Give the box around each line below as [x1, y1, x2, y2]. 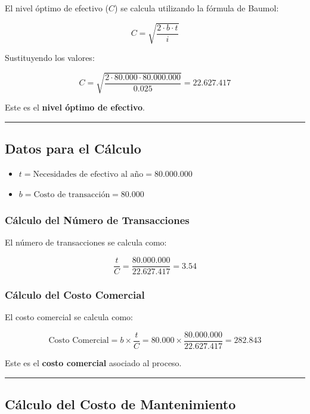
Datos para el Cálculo [5, 139, 141, 158]
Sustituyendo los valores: [5, 51, 95, 64]
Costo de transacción [33, 190, 110, 199]
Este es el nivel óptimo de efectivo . [5, 101, 145, 114]
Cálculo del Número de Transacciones [5, 213, 190, 228]
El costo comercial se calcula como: [5, 311, 133, 323]
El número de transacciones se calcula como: [5, 236, 167, 249]
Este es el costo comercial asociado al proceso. [5, 357, 182, 369]
